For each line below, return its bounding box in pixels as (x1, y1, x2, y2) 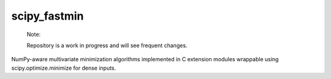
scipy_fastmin (11, 9, 84, 23)
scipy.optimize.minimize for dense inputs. (11, 64, 116, 72)
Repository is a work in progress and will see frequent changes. (26, 42, 188, 49)
